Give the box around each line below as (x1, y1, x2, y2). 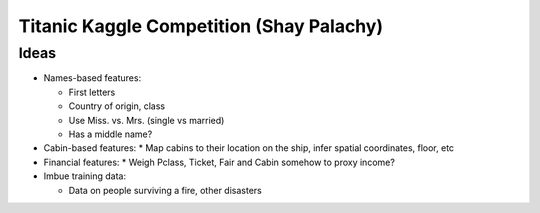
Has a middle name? (68, 128, 153, 140)
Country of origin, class (68, 100, 165, 112)
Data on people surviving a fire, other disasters (68, 184, 262, 196)
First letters (68, 86, 116, 98)
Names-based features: (43, 72, 142, 84)
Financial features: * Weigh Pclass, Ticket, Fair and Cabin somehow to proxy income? (43, 156, 395, 168)
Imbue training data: (43, 170, 127, 182)
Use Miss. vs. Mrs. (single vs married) (68, 114, 225, 126)
